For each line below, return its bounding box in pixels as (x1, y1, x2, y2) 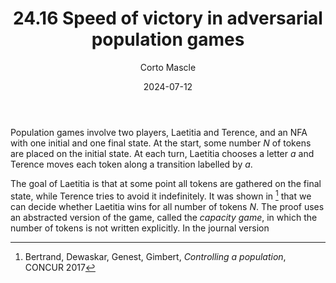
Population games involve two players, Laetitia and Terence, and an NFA (10, 126, 308, 138)
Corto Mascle (139, 61, 197, 73)
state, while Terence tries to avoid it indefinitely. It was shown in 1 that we (10, 188, 312, 202)
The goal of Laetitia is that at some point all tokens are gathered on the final (10, 177, 322, 189)
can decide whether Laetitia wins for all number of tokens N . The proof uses (10, 200, 325, 212)
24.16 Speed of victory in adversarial (13, 7, 323, 30)
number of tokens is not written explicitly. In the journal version (10, 222, 270, 234)
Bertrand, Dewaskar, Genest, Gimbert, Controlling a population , (24, 250, 287, 262)
